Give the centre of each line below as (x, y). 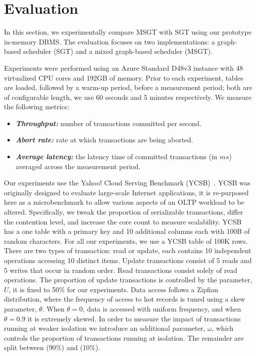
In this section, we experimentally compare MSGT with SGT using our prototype (128, 32)
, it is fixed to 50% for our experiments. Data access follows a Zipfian (113, 289)
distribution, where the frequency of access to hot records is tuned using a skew (125, 299)
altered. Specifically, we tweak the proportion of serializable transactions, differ (124, 212)
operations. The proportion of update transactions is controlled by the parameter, (128, 280)
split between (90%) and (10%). (52, 347)
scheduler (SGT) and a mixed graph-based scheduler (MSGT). (118, 51)
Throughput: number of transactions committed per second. (108, 123)
